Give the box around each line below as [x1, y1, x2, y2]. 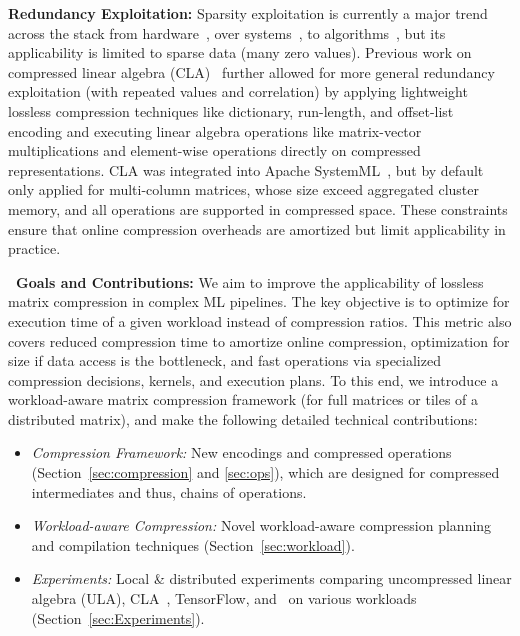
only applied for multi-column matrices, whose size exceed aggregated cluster [8, 179, 479, 200]
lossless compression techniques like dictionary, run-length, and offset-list [8, 100, 454, 121]
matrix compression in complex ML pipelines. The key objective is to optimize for [8, 291, 510, 312]
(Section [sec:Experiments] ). [31, 607, 205, 628]
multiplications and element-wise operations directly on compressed [8, 140, 421, 161]
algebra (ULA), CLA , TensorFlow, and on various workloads [31, 588, 417, 609]
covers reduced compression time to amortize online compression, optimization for [8, 330, 510, 351]
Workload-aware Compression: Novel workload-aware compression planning [31, 515, 492, 536]
